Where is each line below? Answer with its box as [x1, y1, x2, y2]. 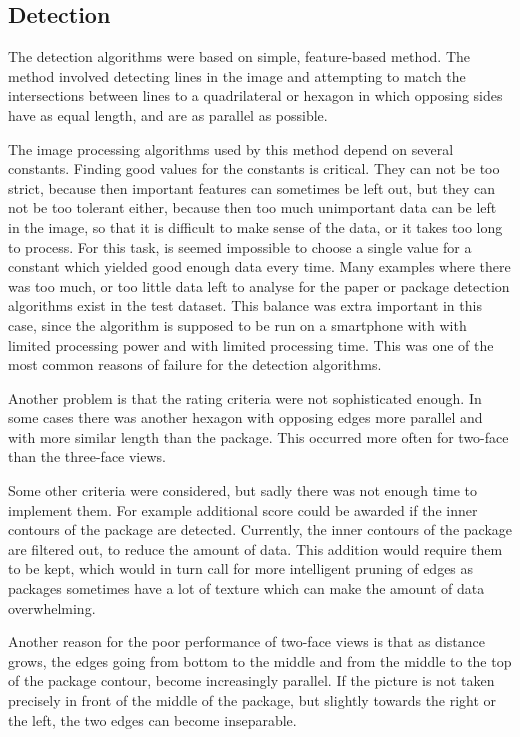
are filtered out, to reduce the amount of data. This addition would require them [8, 538, 503, 559]
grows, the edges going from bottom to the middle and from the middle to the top [8, 650, 512, 671]
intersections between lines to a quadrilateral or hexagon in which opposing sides [8, 85, 503, 106]
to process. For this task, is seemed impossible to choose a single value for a [8, 236, 472, 257]
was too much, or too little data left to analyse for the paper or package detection [8, 275, 510, 296]
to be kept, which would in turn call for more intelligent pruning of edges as [8, 558, 474, 579]
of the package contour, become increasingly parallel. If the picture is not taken [8, 670, 495, 691]
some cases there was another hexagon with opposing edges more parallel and [8, 407, 483, 428]
